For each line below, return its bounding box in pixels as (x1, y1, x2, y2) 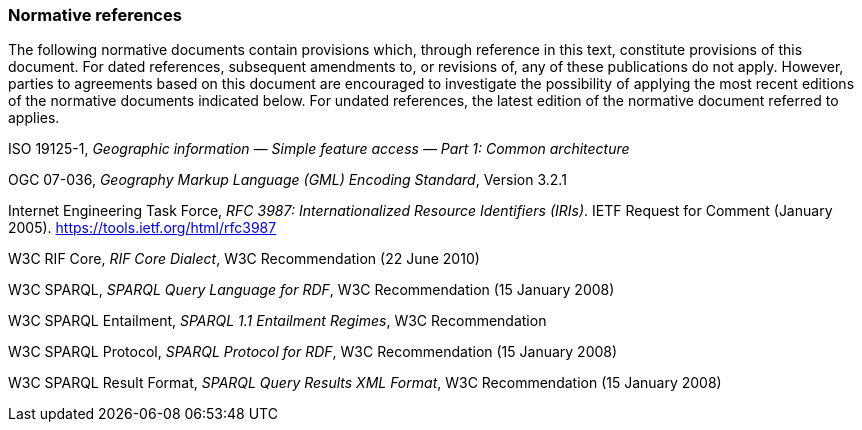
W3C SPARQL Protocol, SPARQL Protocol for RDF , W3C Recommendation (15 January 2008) (8, 343, 618, 361)
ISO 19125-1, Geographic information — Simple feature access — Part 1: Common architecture (8, 140, 630, 158)
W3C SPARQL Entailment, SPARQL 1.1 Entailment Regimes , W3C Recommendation (8, 312, 547, 330)
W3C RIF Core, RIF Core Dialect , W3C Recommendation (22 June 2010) (8, 250, 480, 268)
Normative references (8, 5, 182, 25)
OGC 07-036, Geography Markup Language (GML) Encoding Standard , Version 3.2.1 (8, 171, 567, 189)
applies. (8, 109, 60, 127)
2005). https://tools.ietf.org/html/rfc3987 (8, 219, 277, 237)
